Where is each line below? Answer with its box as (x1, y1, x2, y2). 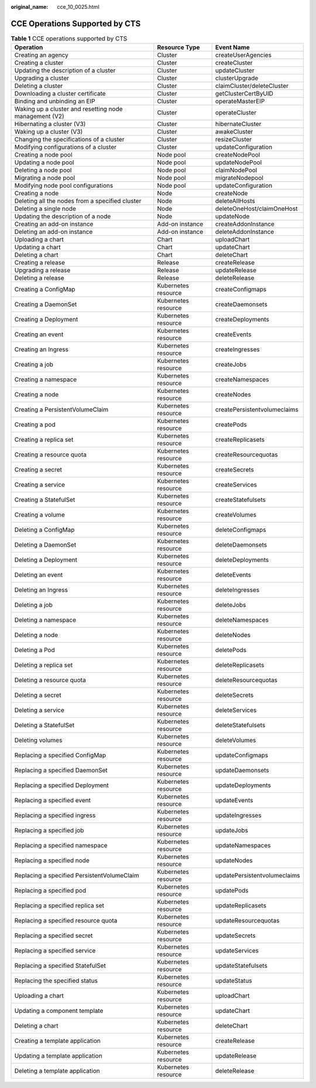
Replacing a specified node (14, 856, 90, 865)
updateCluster (215, 66, 255, 74)
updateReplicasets (215, 901, 266, 910)
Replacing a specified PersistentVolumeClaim (14, 872, 140, 880)
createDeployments (215, 316, 269, 324)
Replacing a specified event (14, 796, 91, 805)
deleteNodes (215, 631, 251, 639)
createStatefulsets (215, 496, 266, 504)
